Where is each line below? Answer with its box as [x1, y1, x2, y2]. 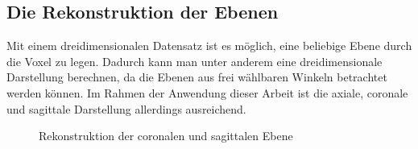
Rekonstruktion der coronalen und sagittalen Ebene [39, 127, 293, 144]
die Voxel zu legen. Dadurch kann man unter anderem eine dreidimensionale [6, 52, 383, 69]
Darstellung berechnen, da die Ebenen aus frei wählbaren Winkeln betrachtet [6, 68, 387, 85]
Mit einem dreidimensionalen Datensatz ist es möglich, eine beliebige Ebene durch [6, 37, 412, 54]
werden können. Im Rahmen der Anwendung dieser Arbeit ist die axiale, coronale [6, 84, 408, 101]
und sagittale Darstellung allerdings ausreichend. [6, 100, 246, 117]
